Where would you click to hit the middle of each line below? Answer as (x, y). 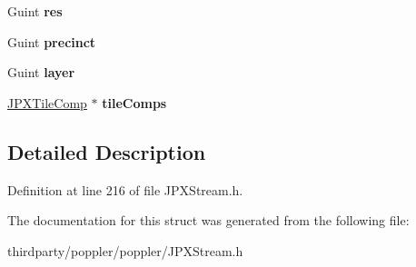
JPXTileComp (47, 102)
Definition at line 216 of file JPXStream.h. (125, 189)
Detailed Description (107, 151)
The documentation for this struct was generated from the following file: (208, 220)
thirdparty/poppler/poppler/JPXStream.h (125, 250)
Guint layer (41, 72)
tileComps (134, 102)
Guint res (35, 11)
